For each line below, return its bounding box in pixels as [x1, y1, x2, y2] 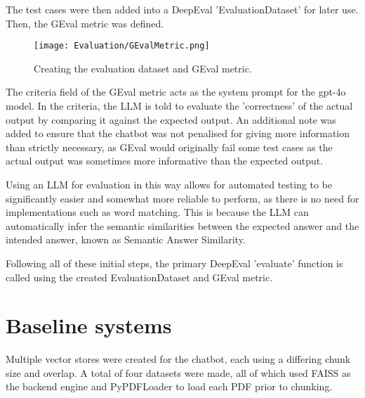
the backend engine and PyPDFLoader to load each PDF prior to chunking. [6, 379, 333, 394]
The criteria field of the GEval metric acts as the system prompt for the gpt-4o [6, 84, 346, 99]
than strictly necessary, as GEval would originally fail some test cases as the [6, 139, 333, 154]
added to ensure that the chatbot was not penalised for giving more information [6, 126, 350, 141]
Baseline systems [6, 311, 172, 340]
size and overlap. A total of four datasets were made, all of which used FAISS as [6, 365, 351, 380]
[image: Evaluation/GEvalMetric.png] [34, 41, 210, 51]
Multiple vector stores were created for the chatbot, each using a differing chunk [6, 352, 351, 366]
